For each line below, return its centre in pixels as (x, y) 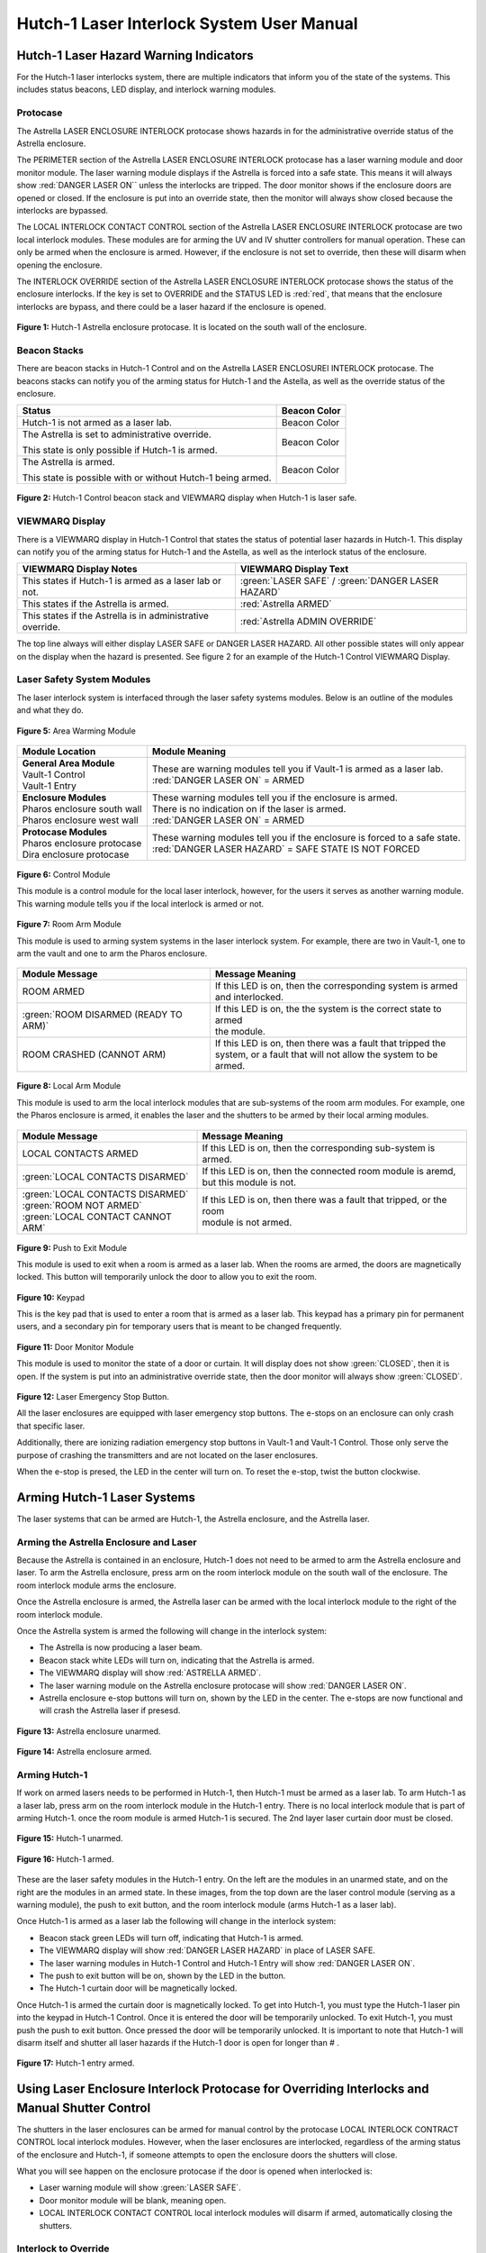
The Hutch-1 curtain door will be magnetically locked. (138, 1988)
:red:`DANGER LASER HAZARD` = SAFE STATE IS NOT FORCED (286, 849)
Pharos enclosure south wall (82, 809)
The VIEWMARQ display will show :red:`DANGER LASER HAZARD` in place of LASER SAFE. (207, 1950)
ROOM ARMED (54, 991)
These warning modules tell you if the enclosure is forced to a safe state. (306, 838)
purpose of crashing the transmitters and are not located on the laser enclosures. (167, 1455)
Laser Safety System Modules (84, 680)
